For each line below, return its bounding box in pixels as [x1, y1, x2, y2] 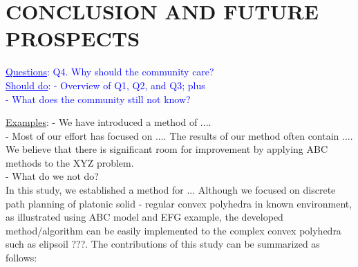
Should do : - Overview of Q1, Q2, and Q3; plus [6, 77, 205, 92]
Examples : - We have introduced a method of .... [6, 115, 211, 129]
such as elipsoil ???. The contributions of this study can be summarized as [6, 237, 320, 251]
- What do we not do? [6, 169, 99, 183]
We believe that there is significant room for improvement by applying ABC [6, 142, 328, 156]
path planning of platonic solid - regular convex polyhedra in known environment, [6, 196, 352, 210]
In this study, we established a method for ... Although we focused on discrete [6, 183, 336, 197]
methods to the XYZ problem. [6, 155, 134, 169]
